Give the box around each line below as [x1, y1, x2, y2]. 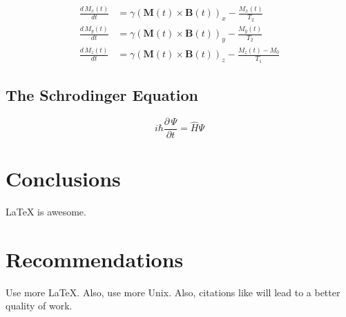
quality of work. [6, 298, 73, 313]
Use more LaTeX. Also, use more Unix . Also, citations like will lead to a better [6, 285, 340, 299]
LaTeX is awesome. [6, 204, 86, 219]
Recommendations [6, 244, 184, 273]
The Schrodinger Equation [6, 84, 198, 106]
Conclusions [6, 164, 121, 193]
